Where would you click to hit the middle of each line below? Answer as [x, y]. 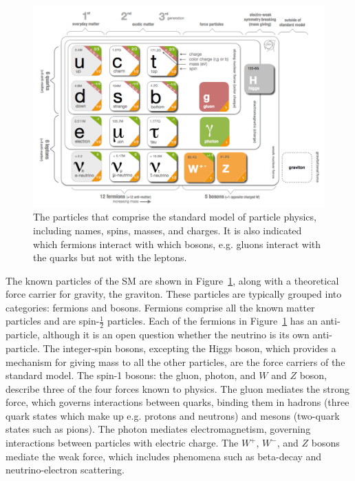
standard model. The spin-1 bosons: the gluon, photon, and [131, 375]
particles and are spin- [53, 321]
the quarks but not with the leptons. [110, 257]
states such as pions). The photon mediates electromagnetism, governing [158, 429]
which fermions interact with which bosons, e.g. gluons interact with [177, 244]
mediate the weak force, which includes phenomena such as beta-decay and [164, 456]
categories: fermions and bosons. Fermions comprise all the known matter [160, 307]
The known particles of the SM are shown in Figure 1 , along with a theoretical [172, 280]
